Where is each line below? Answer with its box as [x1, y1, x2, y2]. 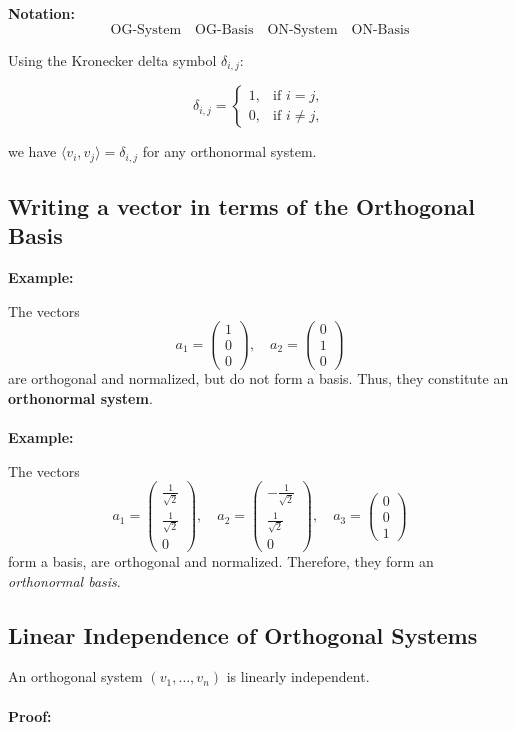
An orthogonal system [8, 666, 143, 687]
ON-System [267, 22, 338, 37]
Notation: [8, 3, 75, 23]
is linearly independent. [226, 666, 370, 687]
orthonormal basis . [8, 570, 121, 591]
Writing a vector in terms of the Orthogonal [8, 190, 475, 221]
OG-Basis [195, 22, 254, 37]
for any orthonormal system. [142, 141, 317, 162]
